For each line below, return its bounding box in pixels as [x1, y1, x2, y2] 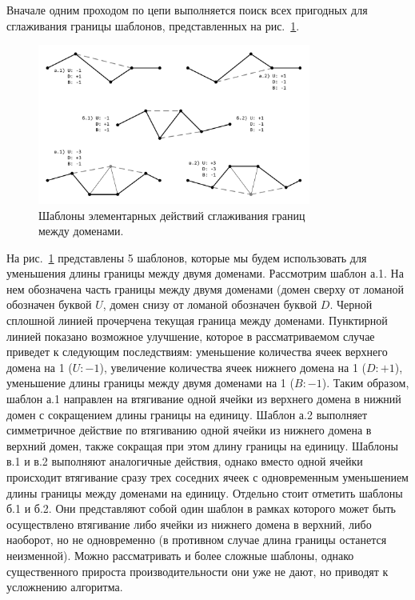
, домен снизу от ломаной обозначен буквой [102, 296, 317, 313]
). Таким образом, [321, 374, 409, 391]
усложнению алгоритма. [6, 578, 123, 595]
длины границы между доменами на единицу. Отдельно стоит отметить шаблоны [6, 484, 403, 501]
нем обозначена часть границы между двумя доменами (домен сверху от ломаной [6, 280, 404, 297]
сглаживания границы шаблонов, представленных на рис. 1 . [6, 17, 300, 34]
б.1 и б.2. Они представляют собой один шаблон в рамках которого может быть [6, 500, 396, 517]
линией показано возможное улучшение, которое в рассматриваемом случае [6, 327, 375, 344]
